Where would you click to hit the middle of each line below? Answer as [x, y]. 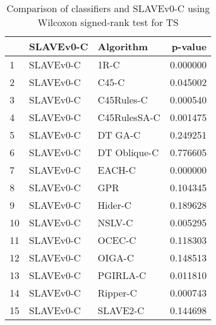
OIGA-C [116, 258]
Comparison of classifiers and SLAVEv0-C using [108, 8]
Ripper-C [117, 293]
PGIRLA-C [122, 275]
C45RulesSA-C [129, 117]
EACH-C [117, 170]
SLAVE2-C [121, 310]
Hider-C [115, 205]
